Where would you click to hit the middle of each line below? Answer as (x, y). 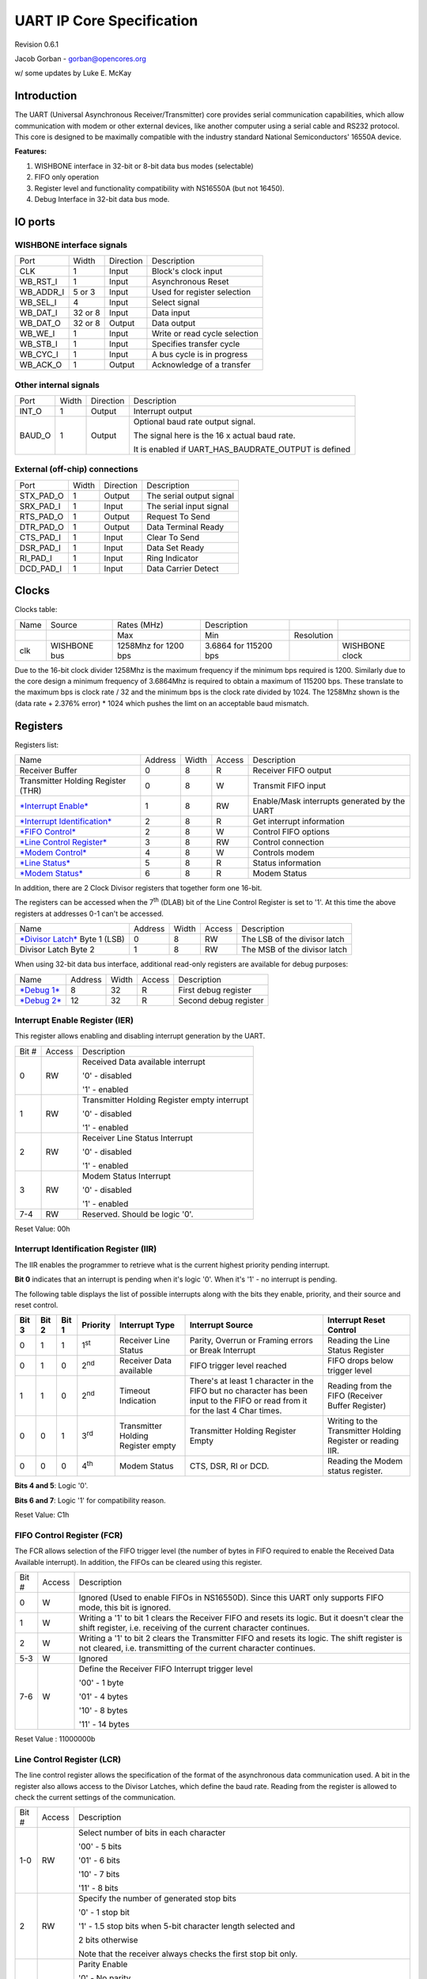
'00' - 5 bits (100, 1847)
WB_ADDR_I (42, 292)
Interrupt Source (221, 1325)
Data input (171, 313)
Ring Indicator (173, 558)
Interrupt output (163, 411)
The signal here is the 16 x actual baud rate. (214, 435)
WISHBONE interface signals (71, 245)
